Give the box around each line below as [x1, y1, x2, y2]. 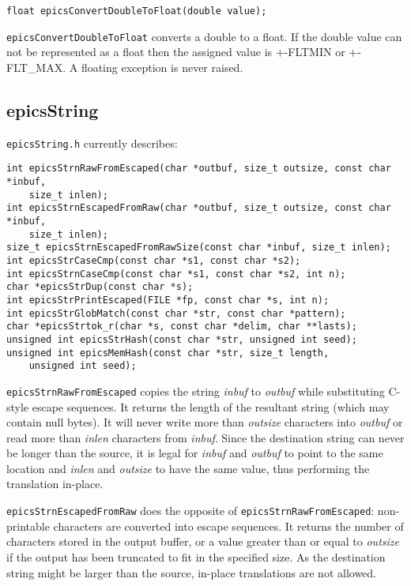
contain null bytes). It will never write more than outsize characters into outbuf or [6, 414, 403, 430]
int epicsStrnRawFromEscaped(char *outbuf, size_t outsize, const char [6, 163, 391, 175]
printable [6, 517, 50, 534]
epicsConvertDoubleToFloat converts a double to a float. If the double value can [6, 28, 402, 44]
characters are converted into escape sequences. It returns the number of [53, 517, 404, 534]
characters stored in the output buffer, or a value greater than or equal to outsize [6, 533, 399, 550]
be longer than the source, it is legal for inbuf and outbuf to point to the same [6, 445, 383, 461]
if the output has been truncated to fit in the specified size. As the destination [6, 548, 386, 565]
